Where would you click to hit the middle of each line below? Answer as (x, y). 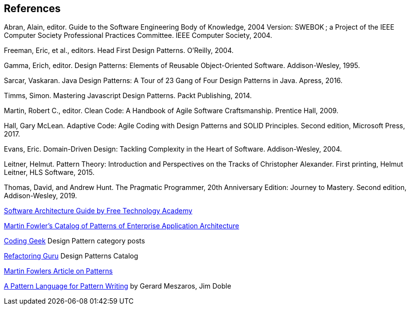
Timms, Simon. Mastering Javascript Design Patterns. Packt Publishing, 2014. (128, 96)
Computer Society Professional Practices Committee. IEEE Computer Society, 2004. (138, 35)
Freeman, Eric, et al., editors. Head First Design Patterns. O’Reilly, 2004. (119, 51)
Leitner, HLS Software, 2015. (49, 172)
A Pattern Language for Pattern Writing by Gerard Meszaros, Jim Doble (118, 286)
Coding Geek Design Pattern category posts (75, 241)
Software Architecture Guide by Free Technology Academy (98, 211)
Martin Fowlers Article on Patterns (58, 271)
